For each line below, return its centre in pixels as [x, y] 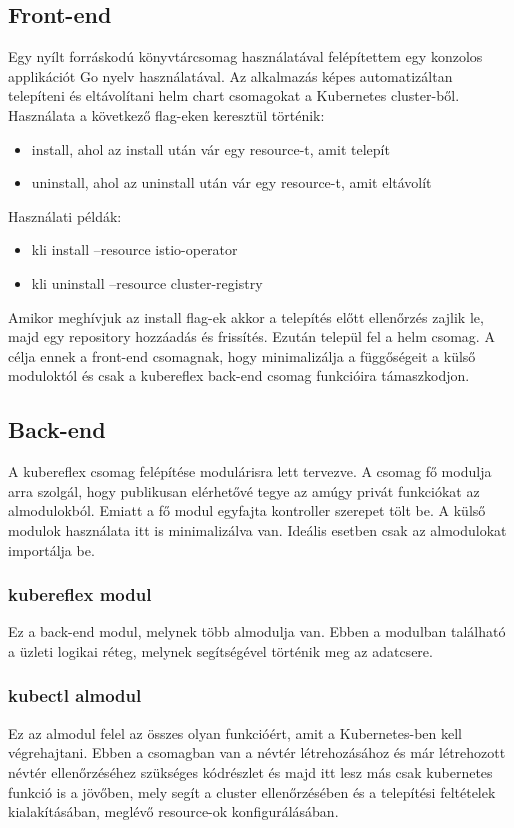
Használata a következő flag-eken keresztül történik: [166, 114]
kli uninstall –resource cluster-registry [147, 282]
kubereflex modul [80, 594]
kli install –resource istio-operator [134, 249]
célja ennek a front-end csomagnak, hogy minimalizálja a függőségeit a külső [242, 355]
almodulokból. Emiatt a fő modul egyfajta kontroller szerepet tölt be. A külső [247, 510]
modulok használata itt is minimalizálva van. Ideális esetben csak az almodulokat [257, 529]
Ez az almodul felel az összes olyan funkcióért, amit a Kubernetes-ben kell [235, 732]
